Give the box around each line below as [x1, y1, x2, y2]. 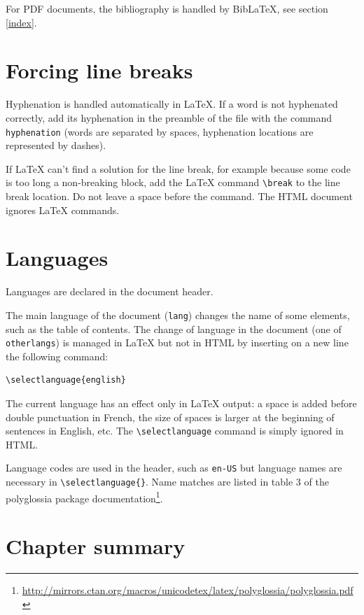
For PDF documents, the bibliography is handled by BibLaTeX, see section [6, 1, 328, 15]
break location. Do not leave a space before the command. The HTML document [6, 189, 353, 203]
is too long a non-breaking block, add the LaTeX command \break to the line [6, 175, 340, 190]
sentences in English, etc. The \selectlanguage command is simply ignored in [6, 423, 344, 438]
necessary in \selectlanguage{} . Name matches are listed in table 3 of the [6, 474, 329, 489]
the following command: [6, 348, 108, 363]
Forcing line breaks [6, 56, 193, 85]
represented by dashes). [6, 138, 106, 153]
